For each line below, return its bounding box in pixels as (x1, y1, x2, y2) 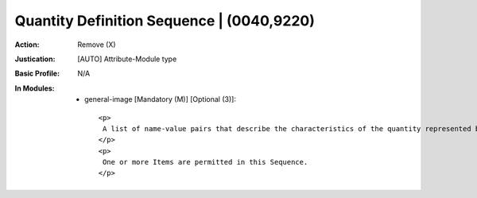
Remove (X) (77, 40, 116, 49)
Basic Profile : (14, 68, 60, 79)
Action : (14, 40, 40, 49)
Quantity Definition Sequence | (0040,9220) (14, 12, 316, 29)
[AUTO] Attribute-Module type (77, 54, 177, 64)
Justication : (14, 54, 56, 64)
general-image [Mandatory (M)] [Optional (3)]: (84, 95, 236, 104)
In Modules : (14, 83, 55, 93)
